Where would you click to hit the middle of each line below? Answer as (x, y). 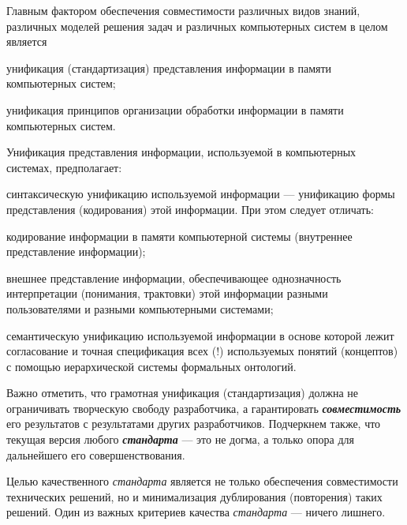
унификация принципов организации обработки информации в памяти (175, 109)
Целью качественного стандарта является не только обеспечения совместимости (202, 481)
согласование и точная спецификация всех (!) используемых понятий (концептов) (202, 351)
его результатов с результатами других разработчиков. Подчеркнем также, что (194, 424)
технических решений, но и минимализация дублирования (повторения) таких (194, 496)
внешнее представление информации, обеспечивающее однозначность (174, 277)
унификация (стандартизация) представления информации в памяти (169, 67)
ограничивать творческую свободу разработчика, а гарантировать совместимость (204, 408)
